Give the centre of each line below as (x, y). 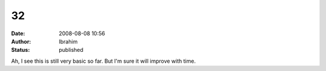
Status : (21, 50)
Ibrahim (68, 41)
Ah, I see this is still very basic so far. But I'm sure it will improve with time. (104, 61)
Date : (18, 33)
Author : (21, 41)
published (71, 50)
